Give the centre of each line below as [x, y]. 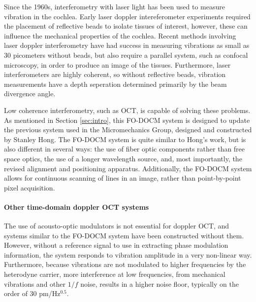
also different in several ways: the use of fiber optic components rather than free [125, 149]
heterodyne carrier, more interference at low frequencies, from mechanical [115, 274]
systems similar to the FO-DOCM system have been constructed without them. [124, 235]
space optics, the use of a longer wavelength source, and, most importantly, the [123, 158]
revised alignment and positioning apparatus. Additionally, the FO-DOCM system [128, 168]
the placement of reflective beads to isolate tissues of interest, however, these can [126, 26]
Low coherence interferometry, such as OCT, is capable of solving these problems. [127, 110]
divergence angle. [30, 94]
